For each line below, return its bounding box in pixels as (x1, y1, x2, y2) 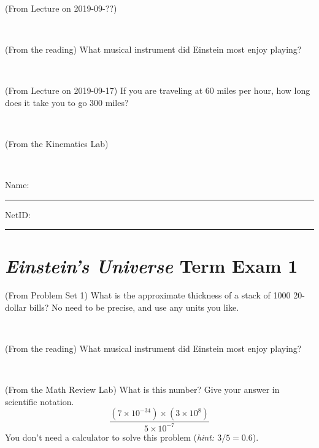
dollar (5, 300, 27, 313)
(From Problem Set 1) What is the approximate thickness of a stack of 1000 (5, 289, 291, 302)
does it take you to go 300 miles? (5, 96, 129, 108)
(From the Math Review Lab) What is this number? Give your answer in (5, 383, 280, 396)
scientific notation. (5, 395, 74, 408)
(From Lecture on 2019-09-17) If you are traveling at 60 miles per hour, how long (5, 83, 310, 96)
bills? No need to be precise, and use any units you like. (29, 300, 239, 313)
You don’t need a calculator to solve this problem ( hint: (5, 430, 215, 443)
